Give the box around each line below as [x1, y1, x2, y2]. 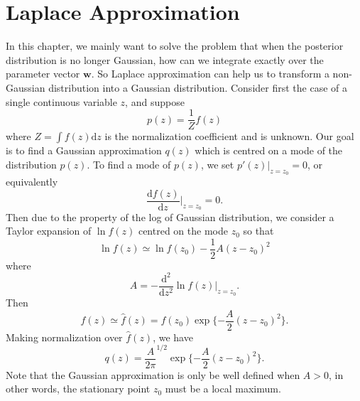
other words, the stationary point [6, 381, 151, 396]
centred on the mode [138, 223, 228, 238]
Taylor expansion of [6, 223, 92, 238]
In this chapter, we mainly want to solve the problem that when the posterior [6, 38, 344, 53]
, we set [200, 156, 234, 171]
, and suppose [125, 94, 185, 109]
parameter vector [6, 66, 80, 81]
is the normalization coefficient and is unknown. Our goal [104, 129, 354, 144]
